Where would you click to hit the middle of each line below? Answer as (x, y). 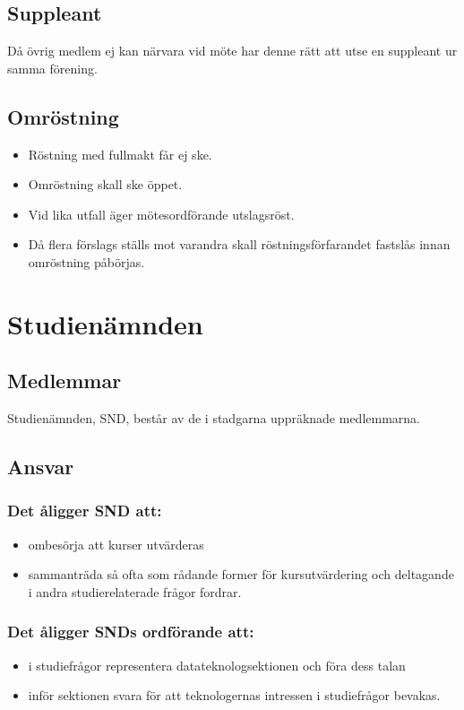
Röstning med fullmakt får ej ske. (120, 154)
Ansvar (41, 467)
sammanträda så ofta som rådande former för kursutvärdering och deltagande (241, 574)
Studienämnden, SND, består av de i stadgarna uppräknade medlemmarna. (214, 418)
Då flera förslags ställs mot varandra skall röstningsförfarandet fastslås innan (239, 244)
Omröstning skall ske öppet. (105, 184)
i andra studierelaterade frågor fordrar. (135, 591)
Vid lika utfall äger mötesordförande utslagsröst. (161, 214)
